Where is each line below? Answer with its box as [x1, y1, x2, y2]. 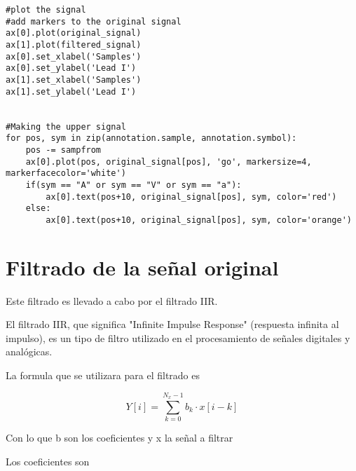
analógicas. [6, 344, 53, 359]
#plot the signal [6, 5, 86, 15]
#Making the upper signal [6, 121, 126, 132]
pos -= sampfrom [25, 144, 102, 155]
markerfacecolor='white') [6, 168, 126, 179]
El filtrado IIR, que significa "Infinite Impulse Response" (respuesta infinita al [6, 317, 339, 332]
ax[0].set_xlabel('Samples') [6, 51, 142, 62]
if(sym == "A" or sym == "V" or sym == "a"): [25, 179, 242, 190]
